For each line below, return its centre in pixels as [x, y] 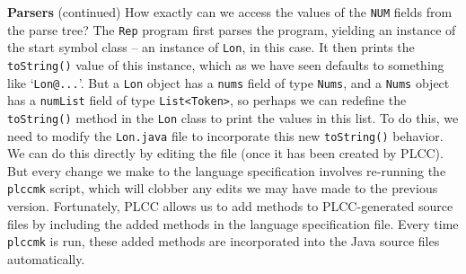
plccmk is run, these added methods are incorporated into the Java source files [224, 241]
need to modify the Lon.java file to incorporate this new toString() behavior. [225, 135]
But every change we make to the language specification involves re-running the [227, 170]
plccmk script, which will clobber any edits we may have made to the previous [223, 188]
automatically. [46, 258]
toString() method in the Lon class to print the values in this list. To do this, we [233, 117]
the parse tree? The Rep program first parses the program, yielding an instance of [232, 29]
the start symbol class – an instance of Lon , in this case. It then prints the [211, 47]
